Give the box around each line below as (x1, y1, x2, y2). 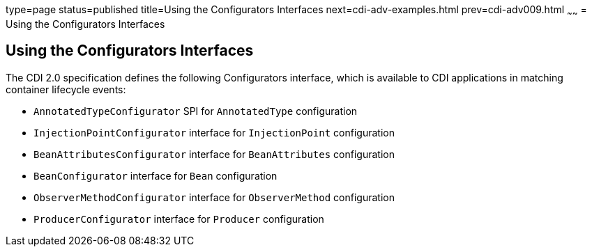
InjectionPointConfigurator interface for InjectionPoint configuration (33, 126, 395, 139)
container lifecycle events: (6, 83, 126, 95)
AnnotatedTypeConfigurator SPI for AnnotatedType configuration (33, 104, 358, 117)
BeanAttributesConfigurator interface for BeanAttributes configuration (33, 148, 395, 160)
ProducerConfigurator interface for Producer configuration (33, 212, 324, 225)
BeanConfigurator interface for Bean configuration (33, 169, 278, 182)
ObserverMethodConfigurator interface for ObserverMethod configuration (33, 191, 395, 203)
